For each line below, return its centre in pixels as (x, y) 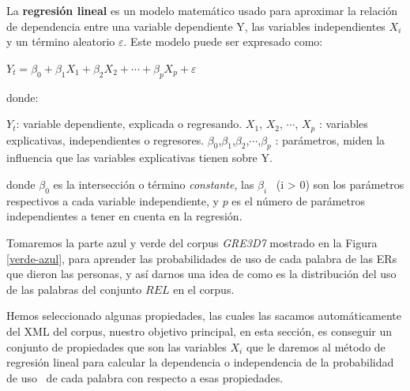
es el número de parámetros (298, 200)
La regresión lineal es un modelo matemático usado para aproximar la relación (202, 10)
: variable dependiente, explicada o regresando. (129, 124)
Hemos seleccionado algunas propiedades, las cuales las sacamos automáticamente (204, 316)
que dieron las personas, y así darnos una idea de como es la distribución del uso (201, 274)
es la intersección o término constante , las (154, 184)
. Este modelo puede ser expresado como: (223, 41)
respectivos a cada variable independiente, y (113, 200)
